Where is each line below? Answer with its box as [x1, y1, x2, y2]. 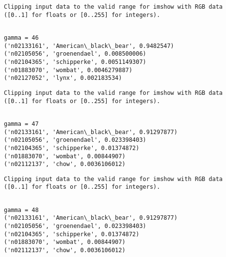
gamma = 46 [4, 34, 39, 41]
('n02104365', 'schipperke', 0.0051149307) [4, 58, 146, 65]
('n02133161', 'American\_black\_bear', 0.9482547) [4, 42, 174, 49]
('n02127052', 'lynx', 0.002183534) [4, 75, 122, 82]
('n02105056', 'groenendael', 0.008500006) [4, 50, 146, 58]
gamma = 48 [4, 206, 39, 213]
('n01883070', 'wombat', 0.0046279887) [4, 66, 132, 74]
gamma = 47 [4, 120, 39, 127]
